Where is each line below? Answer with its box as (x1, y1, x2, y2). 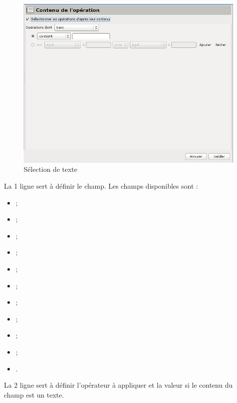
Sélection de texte (24, 164, 78, 174)
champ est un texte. (4, 389, 64, 400)
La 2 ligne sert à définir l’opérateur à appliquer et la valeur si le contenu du (4, 380, 233, 390)
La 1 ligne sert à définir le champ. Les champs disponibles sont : (4, 181, 198, 191)
